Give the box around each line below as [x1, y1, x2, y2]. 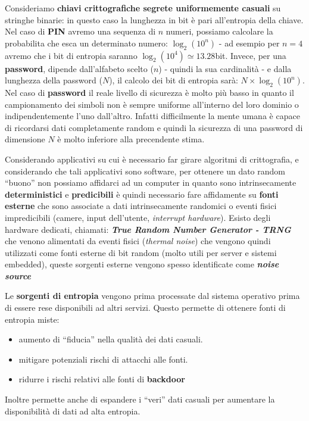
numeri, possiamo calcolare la [166, 25, 273, 38]
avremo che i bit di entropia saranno [5, 49, 138, 61]
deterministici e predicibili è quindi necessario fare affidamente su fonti [5, 188, 279, 200]
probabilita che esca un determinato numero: [5, 36, 168, 49]
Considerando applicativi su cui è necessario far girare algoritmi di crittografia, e [5, 152, 299, 165]
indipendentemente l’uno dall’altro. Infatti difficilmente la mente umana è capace [5, 110, 300, 122]
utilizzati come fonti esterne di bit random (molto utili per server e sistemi [5, 246, 277, 258]
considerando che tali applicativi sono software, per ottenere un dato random [5, 164, 286, 177]
